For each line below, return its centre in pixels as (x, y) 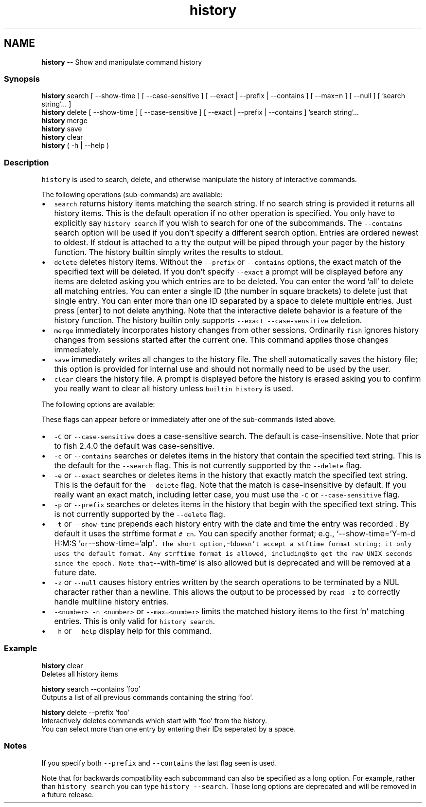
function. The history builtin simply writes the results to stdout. (169, 252)
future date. (75, 573)
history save (62, 129)
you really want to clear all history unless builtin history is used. (174, 389)
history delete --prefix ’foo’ (85, 712)
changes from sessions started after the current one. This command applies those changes (222, 340)
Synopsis (22, 79)
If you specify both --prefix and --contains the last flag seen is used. (159, 763)
